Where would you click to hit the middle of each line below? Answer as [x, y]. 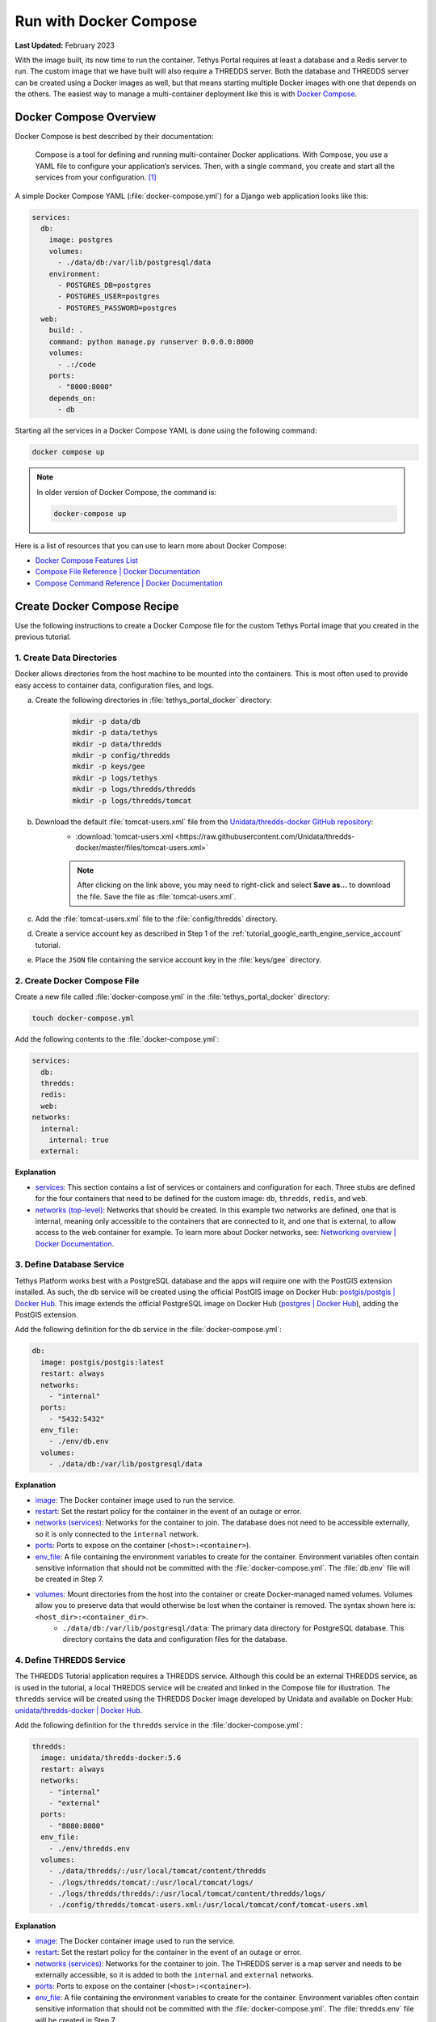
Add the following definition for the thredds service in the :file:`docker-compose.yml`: [159, 1725]
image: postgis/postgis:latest [103, 1362]
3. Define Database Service [70, 1264]
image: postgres [81, 240]
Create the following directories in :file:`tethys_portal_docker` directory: [153, 700]
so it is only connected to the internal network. [117, 1533]
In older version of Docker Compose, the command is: [127, 492]
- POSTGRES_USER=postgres [109, 296]
